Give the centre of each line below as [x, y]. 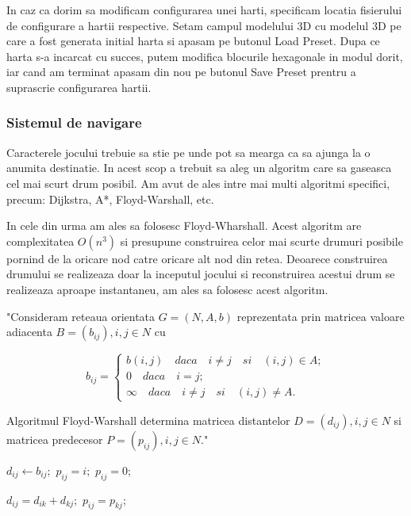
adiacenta [29, 332]
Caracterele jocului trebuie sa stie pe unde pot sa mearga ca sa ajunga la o [188, 152]
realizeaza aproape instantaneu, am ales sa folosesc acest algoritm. [167, 289]
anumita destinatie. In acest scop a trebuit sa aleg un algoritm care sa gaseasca [199, 168]
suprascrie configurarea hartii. [79, 87]
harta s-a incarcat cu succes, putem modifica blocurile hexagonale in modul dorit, [205, 56]
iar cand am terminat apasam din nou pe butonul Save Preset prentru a [181, 72]
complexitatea [40, 241]
